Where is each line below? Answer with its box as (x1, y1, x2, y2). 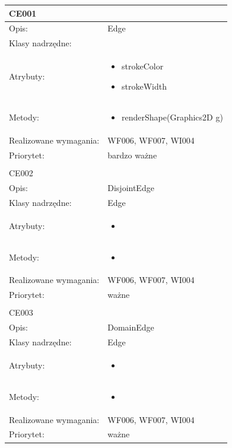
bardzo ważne (107, 149, 157, 161)
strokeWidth (122, 80, 167, 92)
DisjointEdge (107, 182, 154, 194)
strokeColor (122, 60, 164, 72)
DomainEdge (107, 321, 154, 333)
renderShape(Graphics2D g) (122, 111, 223, 123)
